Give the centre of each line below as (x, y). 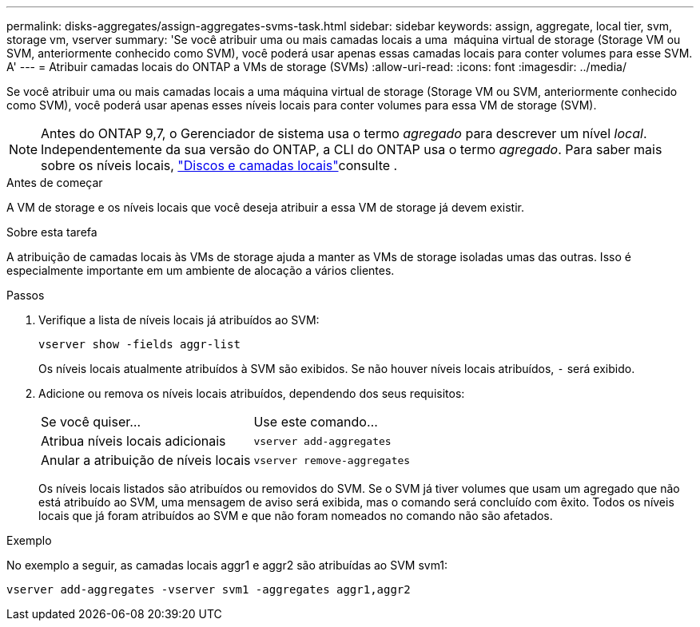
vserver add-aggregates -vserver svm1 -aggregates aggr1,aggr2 (209, 589)
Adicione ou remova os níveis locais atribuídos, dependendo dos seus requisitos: (252, 393)
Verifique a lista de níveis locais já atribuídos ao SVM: (179, 320)
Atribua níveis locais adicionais (133, 441)
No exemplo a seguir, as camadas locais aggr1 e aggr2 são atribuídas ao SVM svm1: (227, 565)
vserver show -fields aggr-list (139, 344)
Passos (26, 295)
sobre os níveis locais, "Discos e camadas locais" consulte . (219, 165)
